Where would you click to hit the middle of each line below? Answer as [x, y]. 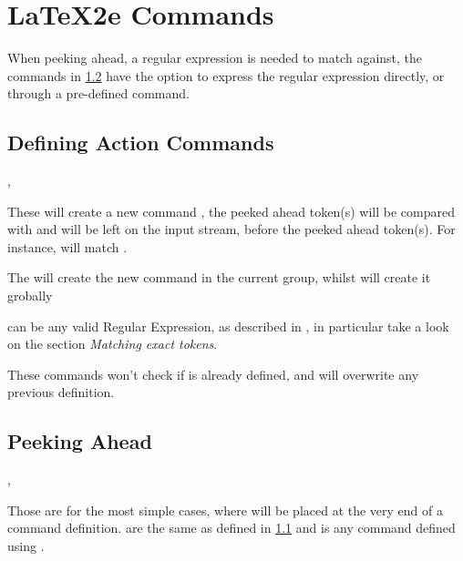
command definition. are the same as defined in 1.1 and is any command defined [231, 528]
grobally [30, 296]
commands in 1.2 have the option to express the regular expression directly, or [226, 75]
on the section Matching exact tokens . [113, 344]
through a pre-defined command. [98, 93]
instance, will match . [67, 246]
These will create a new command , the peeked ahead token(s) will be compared [231, 211]
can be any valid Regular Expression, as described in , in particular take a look [228, 326]
